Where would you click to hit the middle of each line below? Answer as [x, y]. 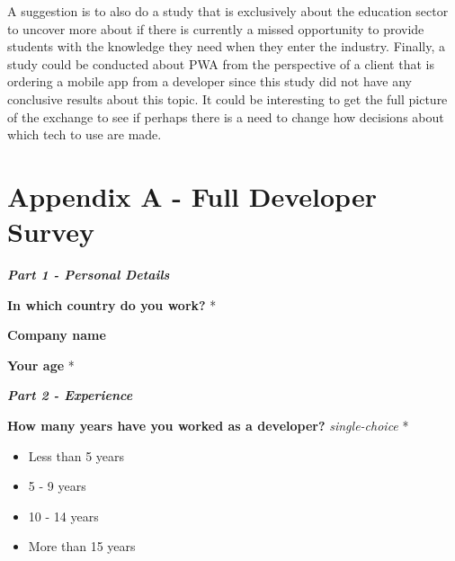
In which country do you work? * [112, 304]
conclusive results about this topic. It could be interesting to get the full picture [227, 98]
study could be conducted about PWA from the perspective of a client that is [221, 63]
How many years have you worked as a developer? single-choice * [208, 426]
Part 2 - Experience [70, 395]
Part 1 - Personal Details [89, 275]
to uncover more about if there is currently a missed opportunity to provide [216, 28]
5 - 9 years [57, 486]
